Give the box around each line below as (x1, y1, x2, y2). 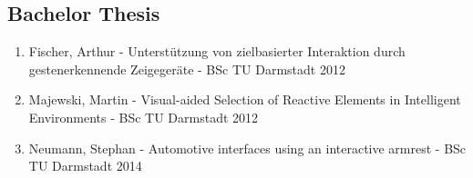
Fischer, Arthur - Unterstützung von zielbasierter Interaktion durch (28, 42, 406, 61)
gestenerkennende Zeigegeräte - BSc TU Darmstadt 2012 (28, 59, 345, 78)
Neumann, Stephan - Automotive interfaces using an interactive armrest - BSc (28, 138, 467, 157)
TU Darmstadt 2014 (28, 156, 142, 175)
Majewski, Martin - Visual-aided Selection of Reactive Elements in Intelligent (28, 90, 461, 109)
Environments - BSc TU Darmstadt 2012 (28, 107, 259, 126)
